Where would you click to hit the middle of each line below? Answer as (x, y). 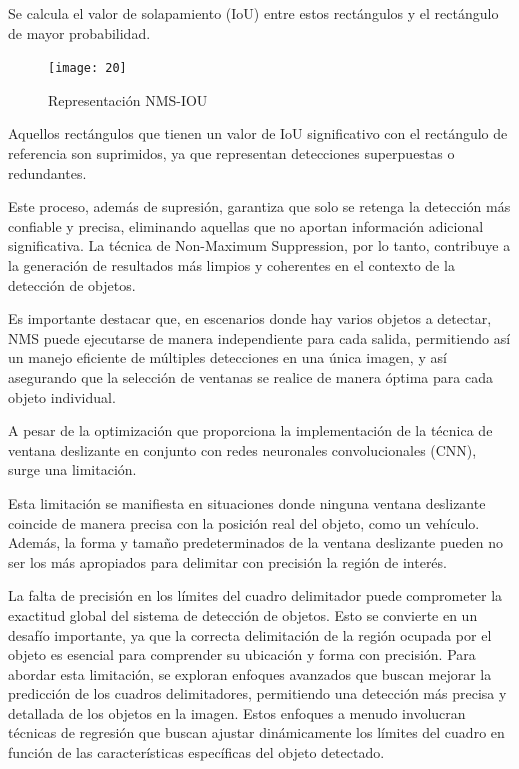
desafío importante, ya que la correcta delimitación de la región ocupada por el (250, 634)
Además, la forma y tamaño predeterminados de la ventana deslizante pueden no (255, 542)
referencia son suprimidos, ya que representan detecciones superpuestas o (231, 153)
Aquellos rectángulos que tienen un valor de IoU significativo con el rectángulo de (258, 133)
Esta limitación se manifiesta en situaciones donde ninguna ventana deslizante (247, 502)
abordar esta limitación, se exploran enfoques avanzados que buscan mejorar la (250, 673)
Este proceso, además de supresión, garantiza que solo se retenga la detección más (259, 206)
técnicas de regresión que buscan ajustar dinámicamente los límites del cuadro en (256, 732)
